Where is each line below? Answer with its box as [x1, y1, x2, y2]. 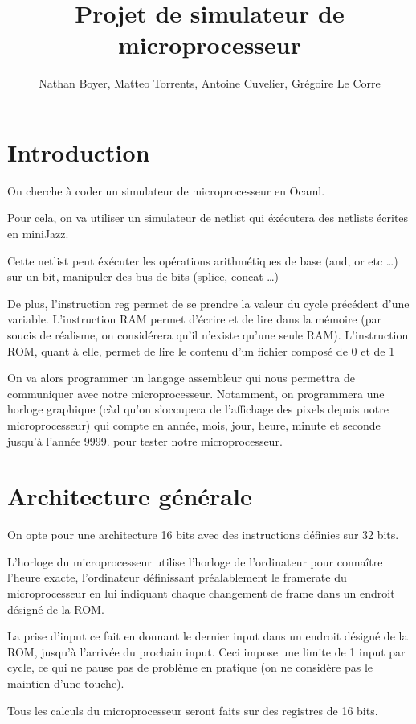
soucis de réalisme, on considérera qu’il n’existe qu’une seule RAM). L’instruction [7, 327, 409, 343]
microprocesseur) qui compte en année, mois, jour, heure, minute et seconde [7, 416, 381, 433]
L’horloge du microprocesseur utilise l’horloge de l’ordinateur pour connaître [7, 553, 383, 570]
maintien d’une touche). [7, 675, 124, 692]
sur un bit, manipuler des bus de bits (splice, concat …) [7, 268, 279, 285]
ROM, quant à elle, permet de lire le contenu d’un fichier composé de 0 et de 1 [7, 342, 395, 359]
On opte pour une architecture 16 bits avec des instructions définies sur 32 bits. [7, 526, 399, 543]
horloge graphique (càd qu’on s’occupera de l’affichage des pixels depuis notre [7, 401, 389, 418]
